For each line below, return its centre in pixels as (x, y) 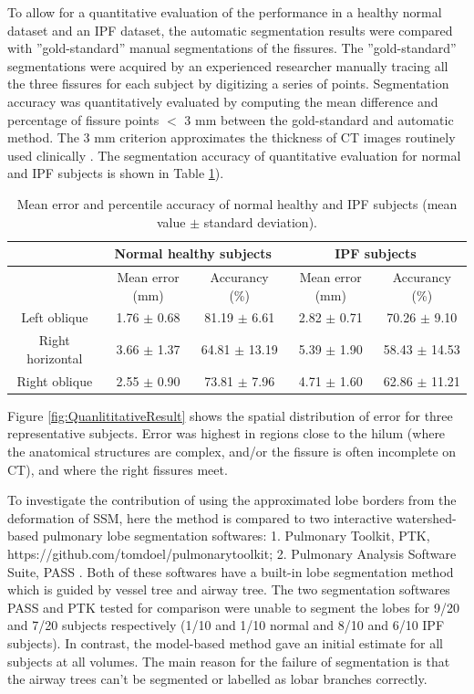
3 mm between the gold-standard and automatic (319, 119)
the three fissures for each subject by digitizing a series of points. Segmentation (228, 84)
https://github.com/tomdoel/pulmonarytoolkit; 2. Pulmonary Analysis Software (232, 553)
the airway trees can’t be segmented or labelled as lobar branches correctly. (217, 679)
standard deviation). (260, 221)
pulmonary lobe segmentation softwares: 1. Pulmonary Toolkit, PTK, (236, 536)
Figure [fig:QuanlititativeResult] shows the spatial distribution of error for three (230, 415)
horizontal (55, 358)
